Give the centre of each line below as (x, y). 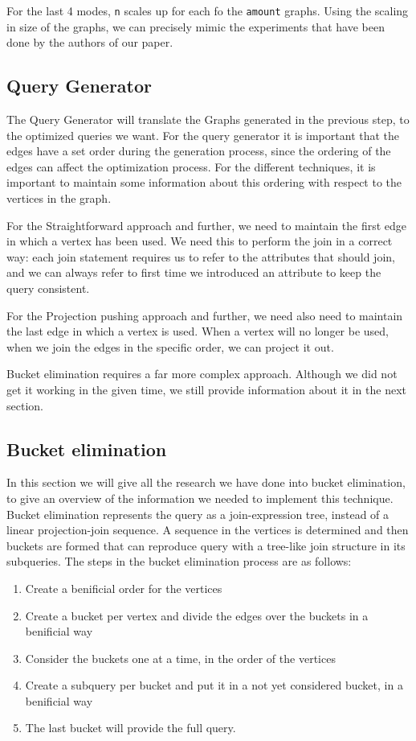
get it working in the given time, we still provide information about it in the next (206, 389)
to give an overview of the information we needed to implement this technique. (200, 498)
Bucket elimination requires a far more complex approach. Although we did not (202, 374)
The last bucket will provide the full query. (131, 728)
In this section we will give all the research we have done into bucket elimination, (206, 482)
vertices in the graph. (59, 198)
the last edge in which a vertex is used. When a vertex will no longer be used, (198, 331)
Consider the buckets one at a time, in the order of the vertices (180, 658)
